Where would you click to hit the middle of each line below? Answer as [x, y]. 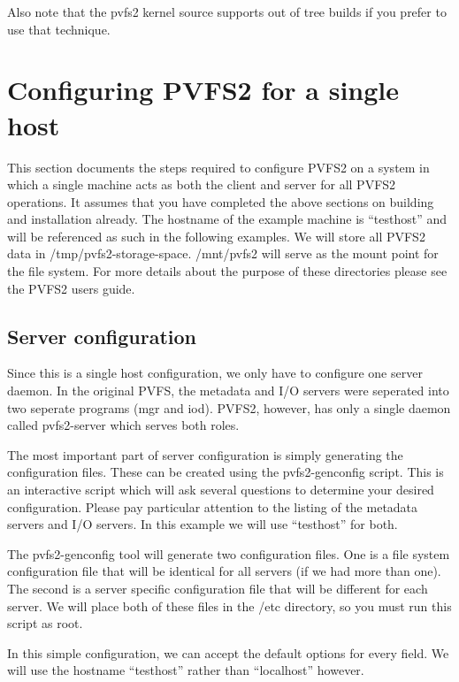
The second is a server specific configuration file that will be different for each [218, 588]
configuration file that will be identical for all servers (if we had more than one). [224, 571]
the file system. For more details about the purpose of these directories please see [227, 271]
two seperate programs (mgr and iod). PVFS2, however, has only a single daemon [229, 407]
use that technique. [59, 29]
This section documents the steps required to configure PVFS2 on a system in [218, 167]
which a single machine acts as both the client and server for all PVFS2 [202, 184]
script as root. [45, 623]
